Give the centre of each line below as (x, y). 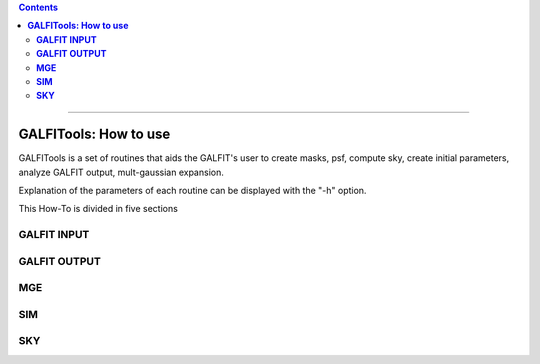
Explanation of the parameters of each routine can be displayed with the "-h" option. (192, 191)
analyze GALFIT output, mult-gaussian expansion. (121, 172)
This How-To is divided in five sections (98, 209)
